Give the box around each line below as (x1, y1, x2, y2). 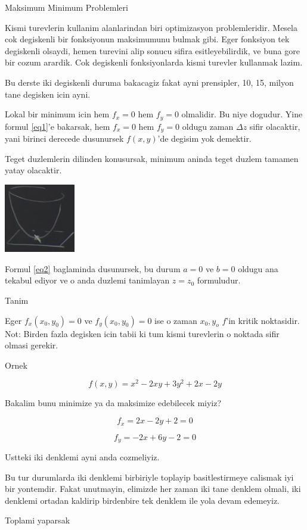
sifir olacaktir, (249, 120, 300, 132)
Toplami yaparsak (5, 514, 70, 526)
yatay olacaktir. (5, 164, 62, 176)
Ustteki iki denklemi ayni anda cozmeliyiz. (5, 450, 160, 463)
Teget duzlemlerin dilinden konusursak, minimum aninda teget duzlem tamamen (5, 152, 299, 164)
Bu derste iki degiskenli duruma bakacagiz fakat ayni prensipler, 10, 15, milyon (5, 76, 294, 88)
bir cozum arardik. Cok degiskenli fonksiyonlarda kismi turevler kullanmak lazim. (5, 56, 303, 68)
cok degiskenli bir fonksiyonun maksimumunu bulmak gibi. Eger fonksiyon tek (5, 33, 290, 45)
